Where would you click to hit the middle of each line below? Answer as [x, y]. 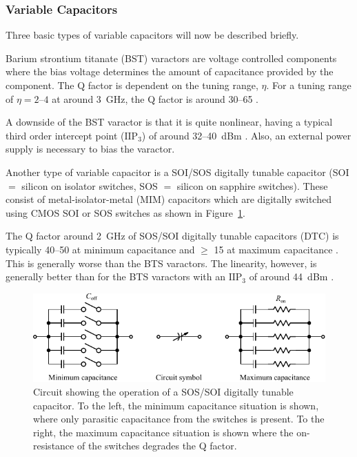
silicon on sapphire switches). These [252, 185]
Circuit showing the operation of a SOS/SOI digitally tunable [163, 392]
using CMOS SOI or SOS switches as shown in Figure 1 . [125, 212]
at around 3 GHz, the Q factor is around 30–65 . [155, 98]
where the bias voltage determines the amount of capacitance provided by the [170, 71]
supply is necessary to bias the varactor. [90, 149]
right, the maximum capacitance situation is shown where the [163, 432]
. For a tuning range [309, 85]
